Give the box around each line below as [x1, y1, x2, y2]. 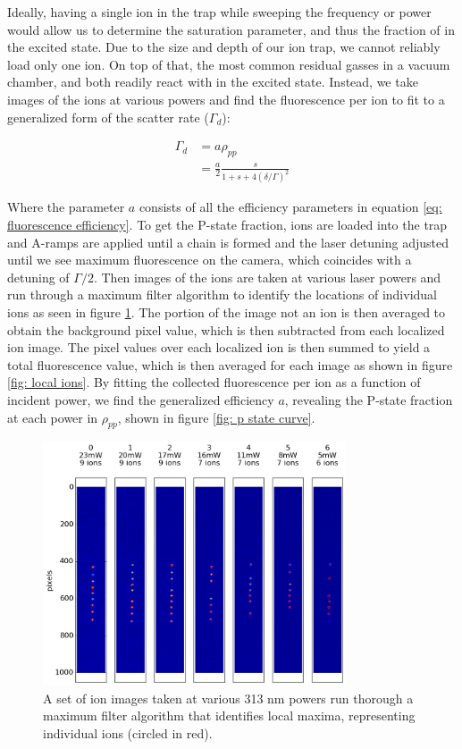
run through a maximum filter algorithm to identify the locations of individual [7, 285, 437, 304]
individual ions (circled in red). [43, 723, 213, 742]
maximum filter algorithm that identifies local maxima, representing [43, 706, 416, 725]
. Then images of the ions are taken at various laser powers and [93, 267, 441, 286]
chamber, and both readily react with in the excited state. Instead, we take [7, 72, 418, 91]
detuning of [7, 267, 70, 286]
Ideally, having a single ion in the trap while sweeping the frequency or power [7, 3, 432, 21]
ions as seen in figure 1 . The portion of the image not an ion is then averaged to [7, 302, 446, 321]
